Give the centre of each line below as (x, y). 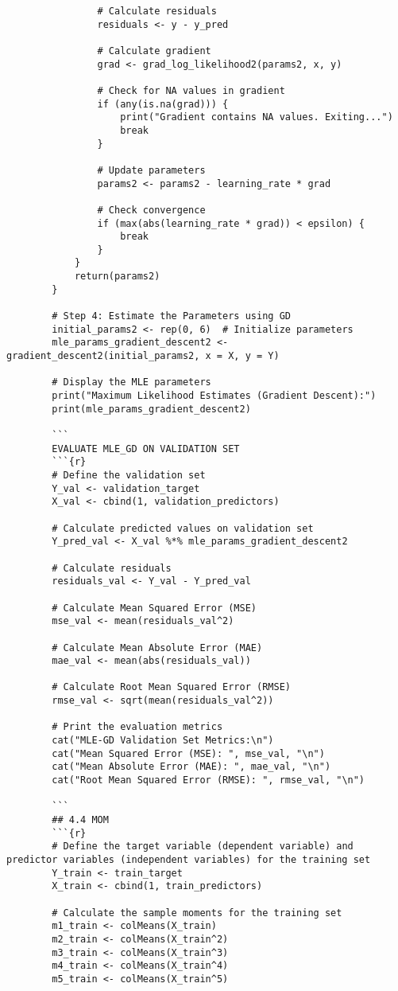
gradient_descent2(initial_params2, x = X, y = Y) (143, 356)
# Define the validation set (129, 475)
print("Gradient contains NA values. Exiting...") (257, 117)
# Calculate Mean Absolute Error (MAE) (157, 648)
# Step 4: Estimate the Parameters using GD (171, 316)
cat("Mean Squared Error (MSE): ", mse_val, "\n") (188, 753)
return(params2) (117, 277)
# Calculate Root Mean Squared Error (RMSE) (171, 687)
